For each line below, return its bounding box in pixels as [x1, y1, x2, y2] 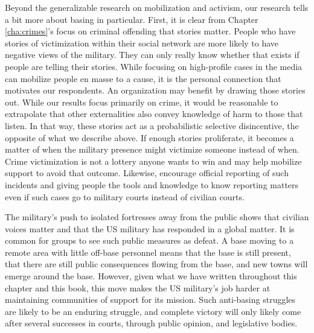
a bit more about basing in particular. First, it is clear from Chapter [5, 13, 258, 25]
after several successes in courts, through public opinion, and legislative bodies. [5, 317, 298, 329]
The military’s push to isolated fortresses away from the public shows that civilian [5, 211, 309, 223]
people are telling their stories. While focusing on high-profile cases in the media [5, 60, 303, 72]
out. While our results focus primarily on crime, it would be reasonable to [5, 95, 278, 108]
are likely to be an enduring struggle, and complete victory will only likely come [5, 305, 301, 317]
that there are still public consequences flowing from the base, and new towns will [5, 258, 308, 270]
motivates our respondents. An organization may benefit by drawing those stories [5, 84, 306, 97]
